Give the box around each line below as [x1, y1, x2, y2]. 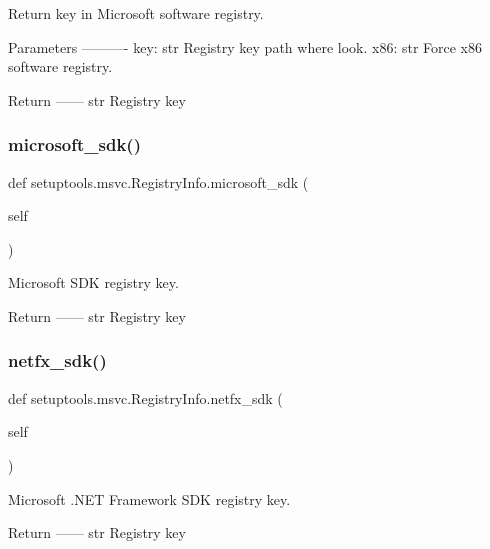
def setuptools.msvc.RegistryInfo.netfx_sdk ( [8, 387, 283, 408]
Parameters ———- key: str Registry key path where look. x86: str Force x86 [8, 36, 483, 57]
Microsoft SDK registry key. [8, 272, 179, 293]
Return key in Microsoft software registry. [8, 3, 264, 23]
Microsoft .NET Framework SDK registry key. [8, 488, 291, 509]
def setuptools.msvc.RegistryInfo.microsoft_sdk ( [8, 171, 309, 192]
